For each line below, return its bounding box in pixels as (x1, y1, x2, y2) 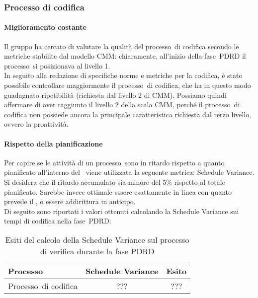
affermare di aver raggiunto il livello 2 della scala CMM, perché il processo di (4, 99, 240, 110)
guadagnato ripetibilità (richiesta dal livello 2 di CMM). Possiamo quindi (4, 89, 227, 100)
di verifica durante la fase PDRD (40, 245, 155, 257)
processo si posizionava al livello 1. (4, 60, 110, 71)
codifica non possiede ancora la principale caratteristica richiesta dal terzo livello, (4, 109, 252, 119)
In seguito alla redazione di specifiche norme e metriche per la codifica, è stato (4, 70, 243, 80)
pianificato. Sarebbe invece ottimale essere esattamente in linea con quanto (4, 186, 232, 197)
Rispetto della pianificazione (4, 138, 103, 149)
